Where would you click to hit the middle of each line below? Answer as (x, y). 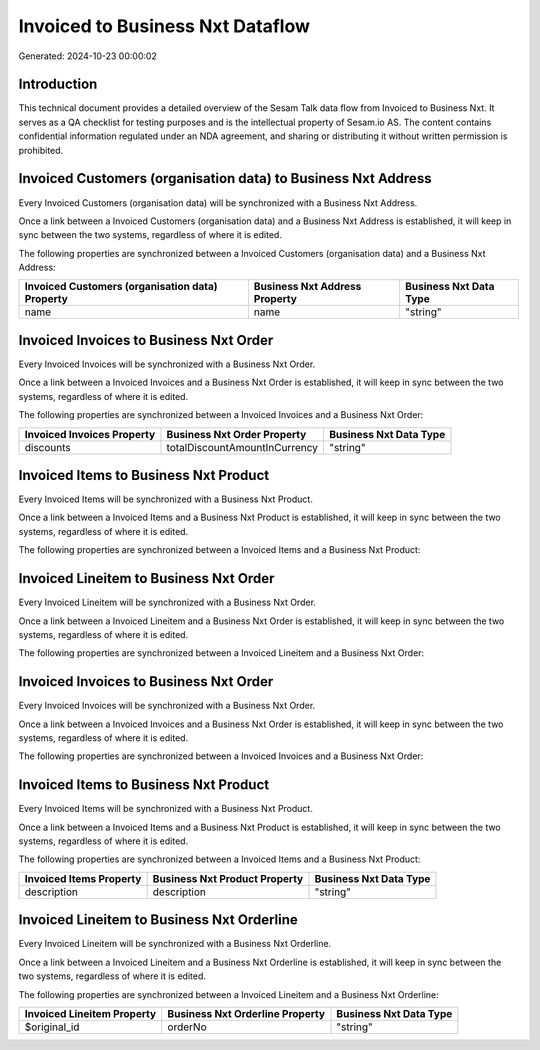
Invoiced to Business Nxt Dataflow (164, 26)
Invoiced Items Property (83, 878)
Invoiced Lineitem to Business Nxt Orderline (158, 920)
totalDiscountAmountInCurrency (242, 447)
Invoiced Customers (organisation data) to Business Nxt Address (225, 178)
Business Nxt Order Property (236, 434)
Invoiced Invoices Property (90, 434)
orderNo (187, 1027)
